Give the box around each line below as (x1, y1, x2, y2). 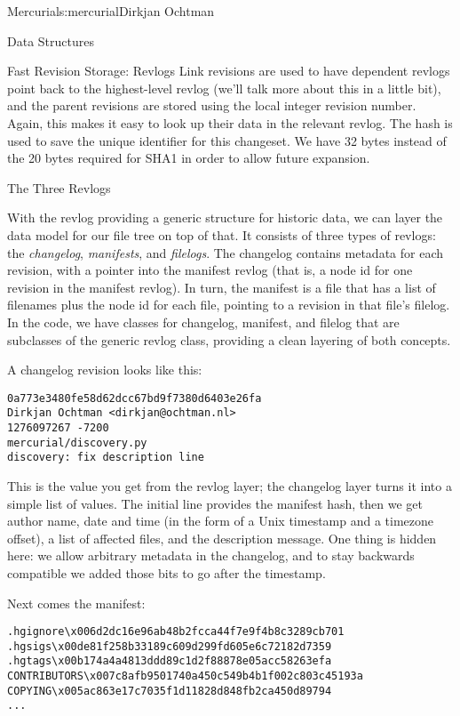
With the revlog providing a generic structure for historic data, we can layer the (7, 208, 443, 227)
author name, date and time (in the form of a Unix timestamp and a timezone (7, 511, 434, 530)
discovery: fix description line (7, 451, 204, 464)
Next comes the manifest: (7, 593, 146, 612)
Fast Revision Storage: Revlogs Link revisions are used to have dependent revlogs (7, 61, 450, 80)
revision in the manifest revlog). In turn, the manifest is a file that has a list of (7, 278, 436, 296)
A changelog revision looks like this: (7, 360, 202, 379)
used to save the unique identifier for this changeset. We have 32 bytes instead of (7, 131, 447, 149)
